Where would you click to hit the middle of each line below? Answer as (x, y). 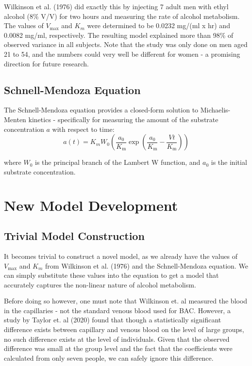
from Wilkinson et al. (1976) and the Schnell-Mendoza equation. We (147, 265)
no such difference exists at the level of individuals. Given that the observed (117, 339)
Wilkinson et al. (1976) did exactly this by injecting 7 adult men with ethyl (116, 6)
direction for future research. (46, 63)
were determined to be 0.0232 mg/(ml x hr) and (159, 25)
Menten (15, 119)
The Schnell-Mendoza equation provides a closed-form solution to (101, 110)
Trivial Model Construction (74, 236)
